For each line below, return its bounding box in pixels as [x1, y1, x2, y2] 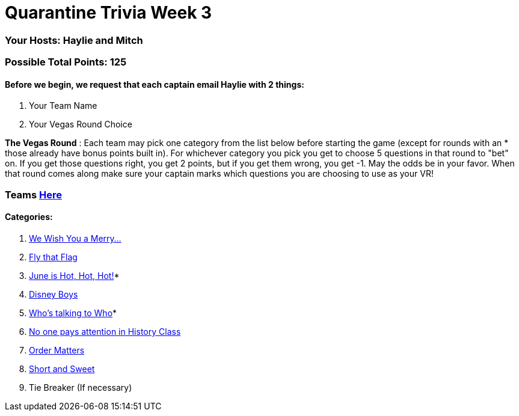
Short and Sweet [29, 363, 95, 374]
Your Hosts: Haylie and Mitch [5, 34, 143, 46]
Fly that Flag [29, 251, 78, 262]
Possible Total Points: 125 [5, 56, 127, 69]
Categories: [5, 212, 53, 222]
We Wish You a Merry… [29, 233, 121, 243]
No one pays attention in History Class [29, 326, 181, 337]
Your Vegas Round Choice [29, 119, 132, 130]
